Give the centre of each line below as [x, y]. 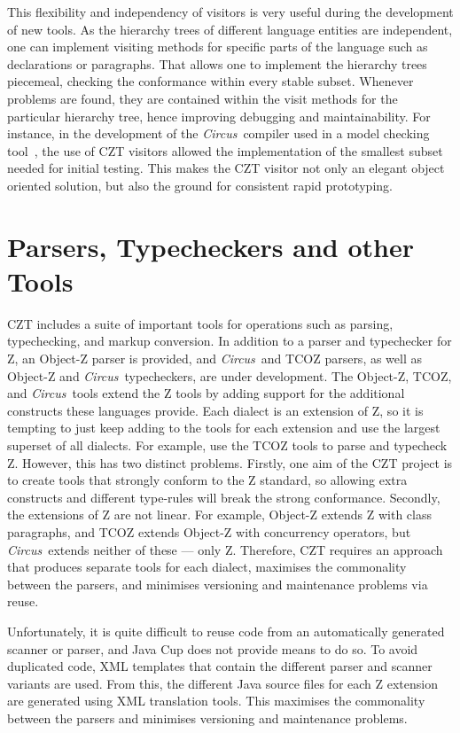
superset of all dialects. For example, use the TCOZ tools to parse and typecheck [227, 445]
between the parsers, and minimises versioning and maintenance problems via [218, 584]
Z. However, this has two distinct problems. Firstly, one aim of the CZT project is [230, 462]
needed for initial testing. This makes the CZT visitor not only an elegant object [226, 168]
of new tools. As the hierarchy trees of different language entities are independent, [230, 29]
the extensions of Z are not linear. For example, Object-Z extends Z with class [219, 515]
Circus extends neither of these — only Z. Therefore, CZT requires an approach [225, 549]
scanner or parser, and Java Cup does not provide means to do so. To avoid [213, 648]
